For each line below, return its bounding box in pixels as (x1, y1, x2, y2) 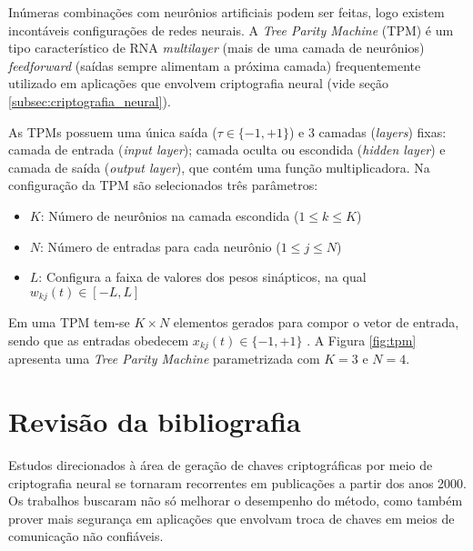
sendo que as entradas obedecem (8, 330, 189, 349)
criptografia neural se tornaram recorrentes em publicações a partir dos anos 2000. (8, 473, 467, 492)
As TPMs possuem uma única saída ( (8, 122, 217, 141)
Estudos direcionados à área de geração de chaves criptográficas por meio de (8, 455, 433, 474)
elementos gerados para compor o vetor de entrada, (173, 313, 459, 332)
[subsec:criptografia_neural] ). (8, 91, 171, 110)
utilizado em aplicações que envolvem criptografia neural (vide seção (8, 74, 388, 93)
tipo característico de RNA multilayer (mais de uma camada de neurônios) (8, 38, 425, 57)
